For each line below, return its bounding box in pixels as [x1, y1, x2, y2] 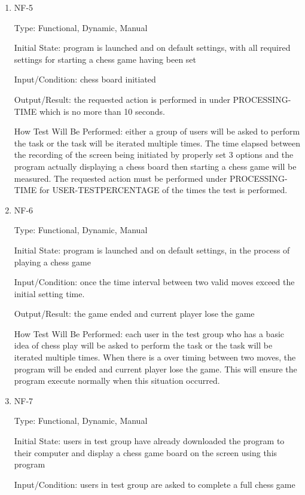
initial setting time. [14, 287, 85, 300]
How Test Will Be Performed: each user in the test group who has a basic [14, 327, 285, 340]
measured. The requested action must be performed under [14, 172, 227, 184]
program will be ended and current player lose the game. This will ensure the [14, 362, 297, 375]
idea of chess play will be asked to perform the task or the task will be [14, 339, 273, 352]
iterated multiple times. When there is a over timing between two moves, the [14, 351, 296, 363]
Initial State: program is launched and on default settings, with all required [14, 41, 291, 54]
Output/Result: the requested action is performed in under [14, 93, 230, 105]
